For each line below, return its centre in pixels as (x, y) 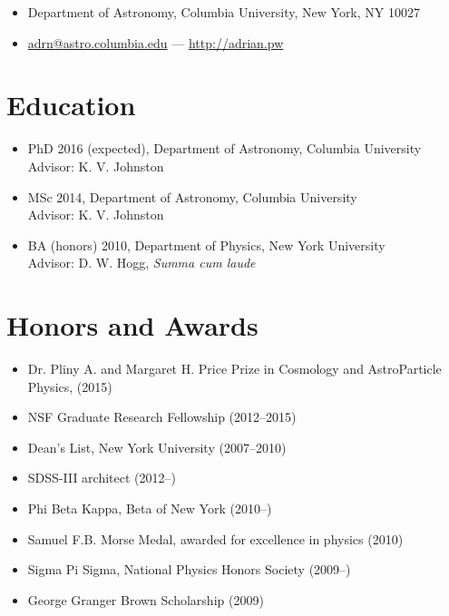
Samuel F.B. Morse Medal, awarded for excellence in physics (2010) (215, 538)
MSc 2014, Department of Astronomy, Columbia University (192, 196)
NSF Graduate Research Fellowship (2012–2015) (162, 417)
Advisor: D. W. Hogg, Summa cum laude (142, 263)
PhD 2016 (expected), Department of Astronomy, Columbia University (224, 148)
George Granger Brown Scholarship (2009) (146, 599)
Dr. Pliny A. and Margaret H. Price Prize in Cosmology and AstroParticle (234, 368)
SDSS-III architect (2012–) (102, 478)
